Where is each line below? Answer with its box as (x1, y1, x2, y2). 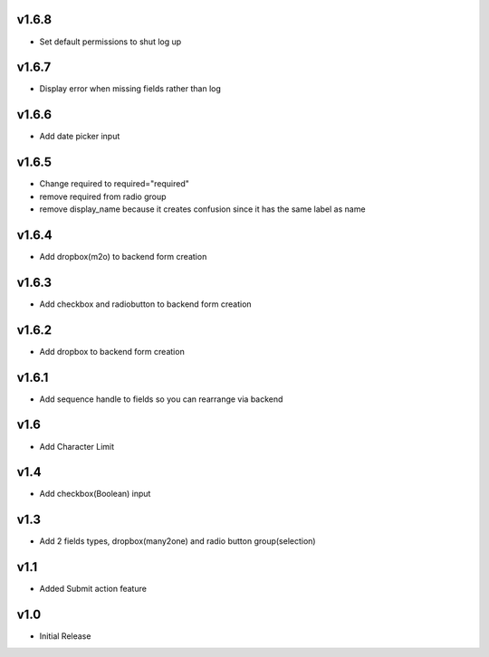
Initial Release (39, 631, 91, 642)
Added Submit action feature (39, 584, 147, 595)
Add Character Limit (39, 441, 115, 452)
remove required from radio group (39, 191, 167, 202)
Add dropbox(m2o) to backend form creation (39, 251, 207, 262)
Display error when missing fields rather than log (39, 83, 222, 94)
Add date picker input (39, 131, 120, 142)
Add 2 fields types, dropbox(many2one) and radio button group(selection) (39, 536, 316, 547)
